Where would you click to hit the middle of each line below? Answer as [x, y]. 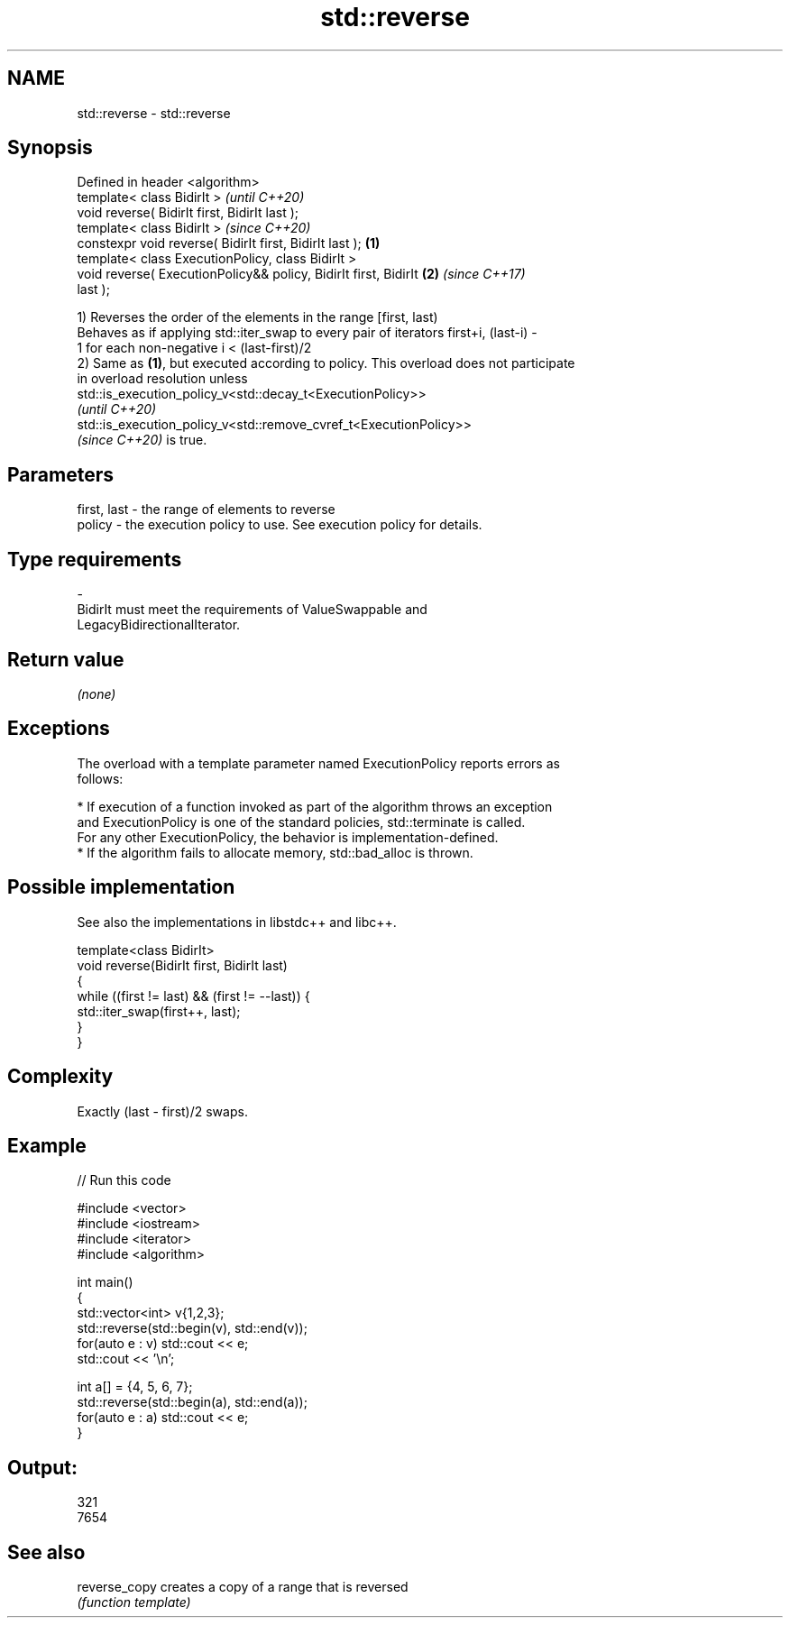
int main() [105, 1282]
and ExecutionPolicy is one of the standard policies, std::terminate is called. [301, 822]
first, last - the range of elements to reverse [206, 510]
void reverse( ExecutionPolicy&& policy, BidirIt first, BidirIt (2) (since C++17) [301, 274]
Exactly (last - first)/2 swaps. [162, 1111]
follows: [100, 778]
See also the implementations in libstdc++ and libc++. [237, 922]
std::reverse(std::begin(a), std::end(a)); [192, 1402]
